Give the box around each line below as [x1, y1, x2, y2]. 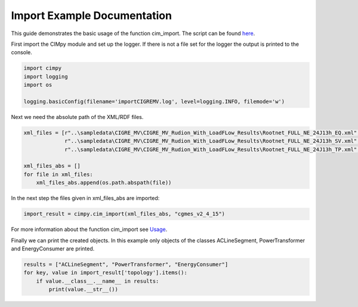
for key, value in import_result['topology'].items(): [23, 270, 187, 276]
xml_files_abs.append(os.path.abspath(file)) [36, 179, 172, 186]
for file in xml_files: [23, 171, 94, 178]
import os [23, 82, 53, 89]
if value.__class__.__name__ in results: [36, 277, 159, 284]
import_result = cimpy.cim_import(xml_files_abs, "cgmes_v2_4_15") [23, 211, 226, 217]
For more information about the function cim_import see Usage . [11, 226, 168, 233]
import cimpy [23, 65, 62, 71]
